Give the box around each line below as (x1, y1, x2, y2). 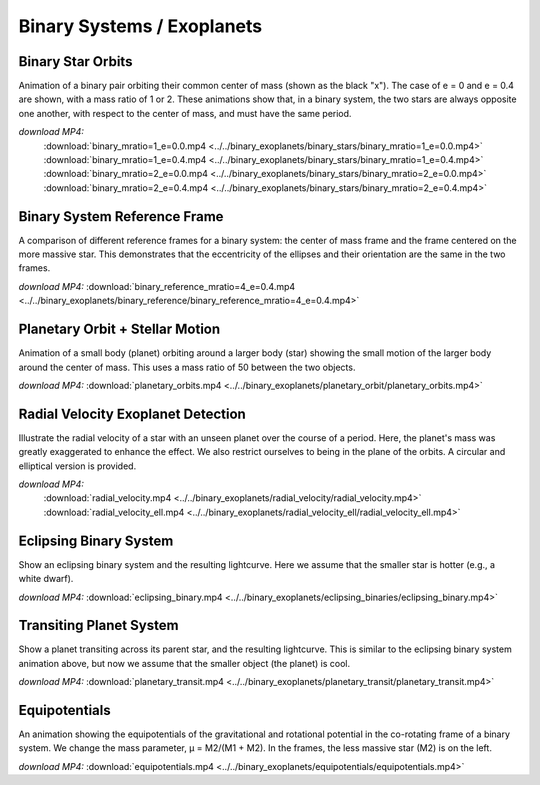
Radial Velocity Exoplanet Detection (18, 405, 247, 422)
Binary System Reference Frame (18, 208, 224, 225)
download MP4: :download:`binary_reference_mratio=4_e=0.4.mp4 (18, 280, 296, 292)
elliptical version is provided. (18, 460, 137, 472)
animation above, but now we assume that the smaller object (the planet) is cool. (18, 657, 351, 669)
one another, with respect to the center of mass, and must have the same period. (18, 107, 352, 119)
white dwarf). (18, 573, 74, 585)
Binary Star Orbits (18, 53, 133, 70)
